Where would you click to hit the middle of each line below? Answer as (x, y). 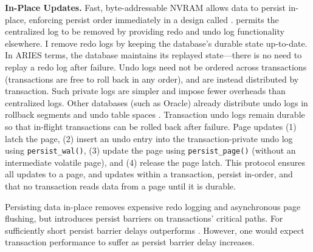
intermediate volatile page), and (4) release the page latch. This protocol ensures (155, 162)
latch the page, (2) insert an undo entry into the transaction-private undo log (149, 138)
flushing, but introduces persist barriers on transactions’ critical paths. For (144, 218)
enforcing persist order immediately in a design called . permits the (154, 19)
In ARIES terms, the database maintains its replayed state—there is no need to (153, 55)
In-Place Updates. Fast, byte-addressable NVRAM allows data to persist (145, 7)
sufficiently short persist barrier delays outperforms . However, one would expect (155, 230)
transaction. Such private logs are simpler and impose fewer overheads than (145, 91)
